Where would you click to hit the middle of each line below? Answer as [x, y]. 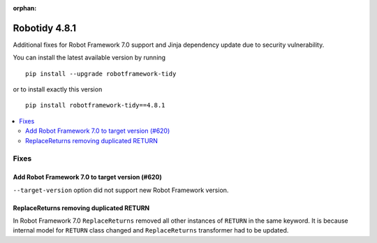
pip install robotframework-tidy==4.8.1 [95, 105]
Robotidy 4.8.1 [45, 28]
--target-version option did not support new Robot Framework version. [121, 190]
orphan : [25, 8]
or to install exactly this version [58, 89]
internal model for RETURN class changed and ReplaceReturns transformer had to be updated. [151, 230]
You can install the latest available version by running [89, 58]
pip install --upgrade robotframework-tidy [101, 74]
